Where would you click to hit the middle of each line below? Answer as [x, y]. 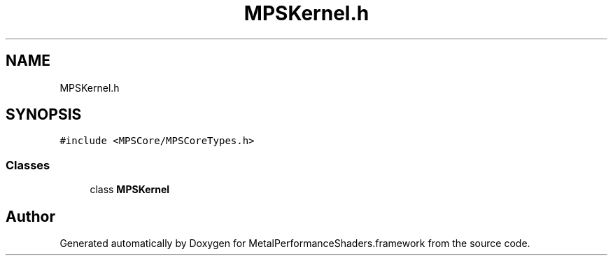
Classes [28, 165]
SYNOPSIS [44, 115]
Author [30, 216]
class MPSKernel [130, 190]
